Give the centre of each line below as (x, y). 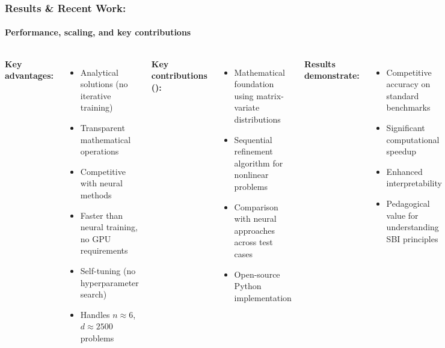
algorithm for (259, 163)
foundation (254, 84)
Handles (95, 314)
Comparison (256, 206)
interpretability (414, 183)
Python (248, 286)
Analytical (99, 72)
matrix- (270, 95)
